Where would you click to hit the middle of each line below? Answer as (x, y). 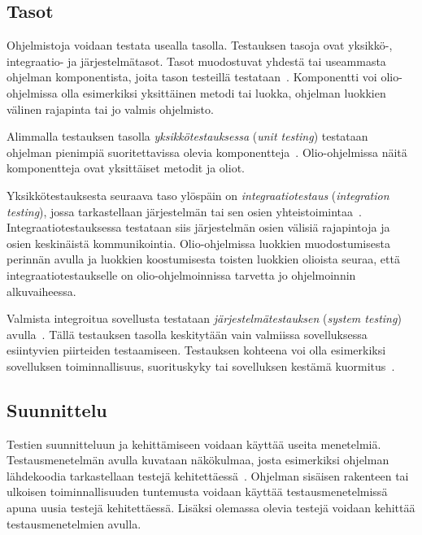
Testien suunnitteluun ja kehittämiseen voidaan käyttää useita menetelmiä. (194, 444)
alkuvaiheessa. (41, 291)
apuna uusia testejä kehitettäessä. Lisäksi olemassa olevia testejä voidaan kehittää (211, 508)
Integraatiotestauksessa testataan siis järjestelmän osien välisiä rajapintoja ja (198, 227)
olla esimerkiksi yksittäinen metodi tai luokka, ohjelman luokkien (224, 92)
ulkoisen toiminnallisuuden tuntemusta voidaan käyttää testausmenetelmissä (197, 492)
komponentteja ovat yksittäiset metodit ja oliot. (126, 168)
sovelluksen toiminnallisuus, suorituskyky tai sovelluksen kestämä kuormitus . (201, 365)
